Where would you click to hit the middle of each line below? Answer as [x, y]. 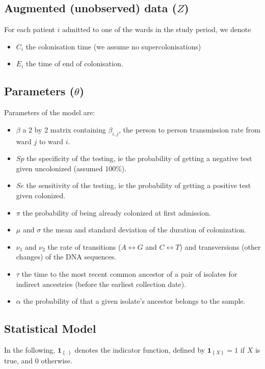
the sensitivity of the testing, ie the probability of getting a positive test [139, 185]
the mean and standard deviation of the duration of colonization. [144, 230]
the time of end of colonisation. [74, 63]
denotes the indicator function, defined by [140, 349]
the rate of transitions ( [84, 246]
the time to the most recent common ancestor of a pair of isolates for [129, 273]
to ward [51, 141]
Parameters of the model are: [50, 112]
